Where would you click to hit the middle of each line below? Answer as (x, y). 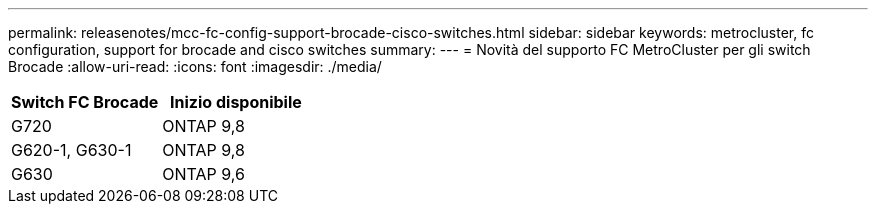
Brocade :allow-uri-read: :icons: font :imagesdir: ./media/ (195, 66)
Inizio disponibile (236, 102)
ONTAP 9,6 (203, 174)
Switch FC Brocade (85, 102)
